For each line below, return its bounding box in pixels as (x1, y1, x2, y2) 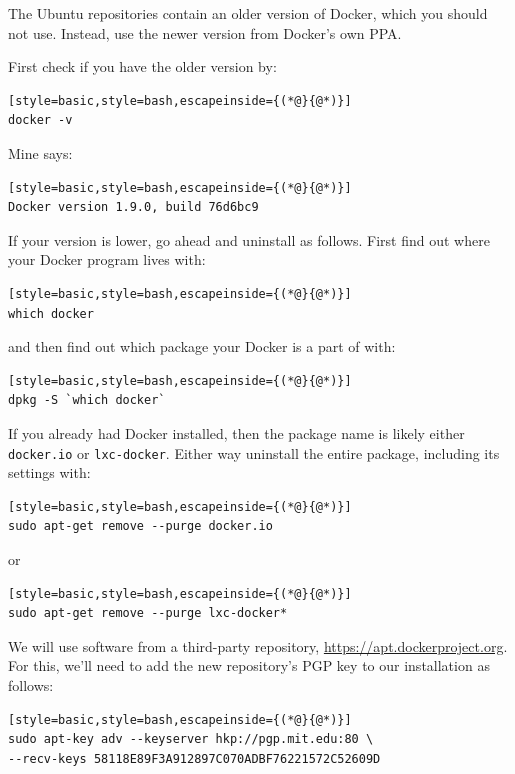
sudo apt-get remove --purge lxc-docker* (8, 606, 288, 621)
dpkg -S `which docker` (8, 393, 166, 408)
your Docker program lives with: (8, 249, 206, 270)
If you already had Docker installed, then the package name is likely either (8, 422, 465, 443)
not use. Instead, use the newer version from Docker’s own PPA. (8, 22, 402, 43)
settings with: (8, 462, 91, 483)
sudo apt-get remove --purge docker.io (8, 519, 273, 534)
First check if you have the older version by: (8, 56, 277, 77)
